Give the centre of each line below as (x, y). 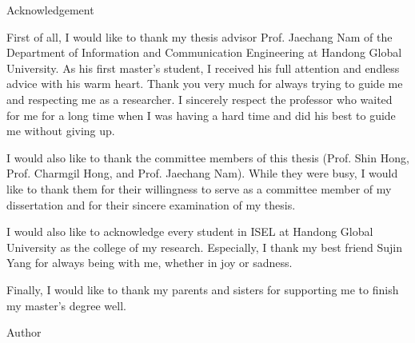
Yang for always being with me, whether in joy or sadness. (150, 263)
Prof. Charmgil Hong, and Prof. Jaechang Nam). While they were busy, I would (202, 173)
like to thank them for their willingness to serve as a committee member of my (199, 188)
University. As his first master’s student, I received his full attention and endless (203, 68)
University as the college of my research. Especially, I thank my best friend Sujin (205, 247)
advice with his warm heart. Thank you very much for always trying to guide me (205, 84)
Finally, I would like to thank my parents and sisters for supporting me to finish (203, 289)
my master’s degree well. (66, 305)
